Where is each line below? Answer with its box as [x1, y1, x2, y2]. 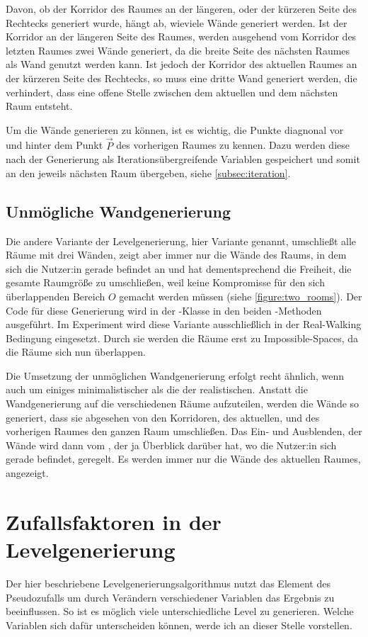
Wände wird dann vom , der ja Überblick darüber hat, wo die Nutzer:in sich [6, 437, 337, 452]
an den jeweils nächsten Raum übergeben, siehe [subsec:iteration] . [6, 165, 291, 180]
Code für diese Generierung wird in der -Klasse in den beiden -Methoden [6, 303, 322, 317]
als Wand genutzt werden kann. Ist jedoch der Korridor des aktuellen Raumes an [6, 57, 357, 72]
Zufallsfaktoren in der [6, 507, 222, 536]
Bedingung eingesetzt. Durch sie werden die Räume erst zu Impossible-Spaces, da [6, 330, 359, 345]
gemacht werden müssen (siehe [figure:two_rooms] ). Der [119, 288, 362, 303]
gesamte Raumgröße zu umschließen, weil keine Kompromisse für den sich [6, 275, 325, 290]
